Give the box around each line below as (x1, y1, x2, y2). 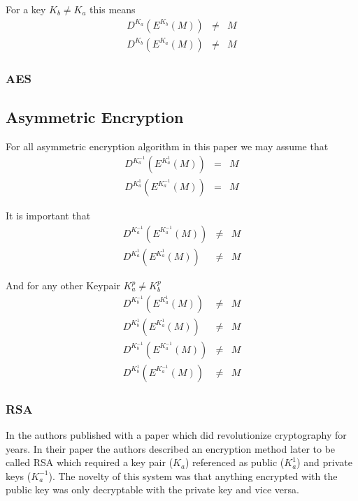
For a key (6, 2, 46, 16)
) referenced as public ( (185, 455, 285, 470)
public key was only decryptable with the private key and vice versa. (6, 482, 299, 497)
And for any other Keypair (6, 278, 120, 293)
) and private (296, 455, 352, 470)
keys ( (6, 468, 31, 483)
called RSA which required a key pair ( (6, 455, 173, 470)
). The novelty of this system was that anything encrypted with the (48, 468, 338, 483)
